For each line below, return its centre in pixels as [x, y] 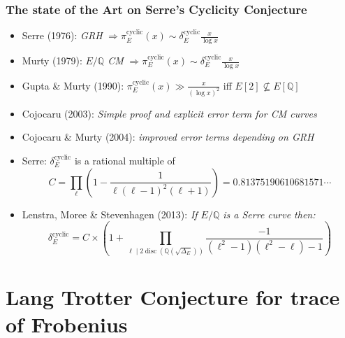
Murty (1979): [52, 61]
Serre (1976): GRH [62, 35]
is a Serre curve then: [269, 214]
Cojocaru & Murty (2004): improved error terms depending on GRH [168, 137]
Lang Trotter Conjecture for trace [173, 297]
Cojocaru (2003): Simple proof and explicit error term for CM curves [169, 113]
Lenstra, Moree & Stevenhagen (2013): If [110, 214]
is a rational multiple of [125, 160]
